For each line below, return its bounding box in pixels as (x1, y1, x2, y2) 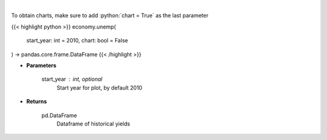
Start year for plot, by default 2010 (56, 84, 142, 91)
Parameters (26, 61, 57, 69)
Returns (26, 98, 47, 105)
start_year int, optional (41, 76, 103, 83)
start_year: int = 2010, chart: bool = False (26, 37, 128, 44)
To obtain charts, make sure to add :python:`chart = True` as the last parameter (11, 12, 209, 19)
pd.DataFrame (41, 112, 78, 119)
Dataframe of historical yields (56, 120, 130, 127)
